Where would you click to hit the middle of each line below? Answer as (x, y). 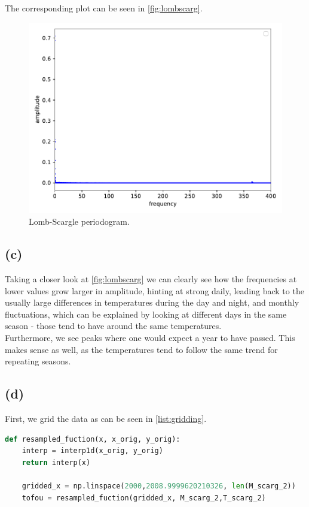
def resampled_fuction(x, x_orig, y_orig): (93, 439)
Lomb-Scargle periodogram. (79, 221)
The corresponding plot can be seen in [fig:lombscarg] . (104, 8)
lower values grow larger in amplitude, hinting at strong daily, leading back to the (154, 290)
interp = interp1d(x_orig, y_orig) (92, 451)
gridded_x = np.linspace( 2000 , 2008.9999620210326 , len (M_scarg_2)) (159, 486)
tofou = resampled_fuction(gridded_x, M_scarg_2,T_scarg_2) (144, 498)
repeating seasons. (38, 361)
